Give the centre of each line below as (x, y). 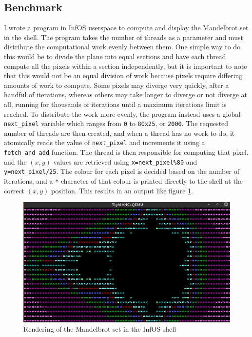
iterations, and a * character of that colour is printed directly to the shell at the (123, 181)
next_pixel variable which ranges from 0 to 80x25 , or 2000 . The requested (116, 123)
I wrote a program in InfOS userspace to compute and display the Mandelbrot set (126, 28)
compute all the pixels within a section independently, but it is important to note (126, 66)
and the (15, 161)
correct (14, 190)
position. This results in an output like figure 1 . (122, 190)
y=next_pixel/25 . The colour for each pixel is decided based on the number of (122, 171)
